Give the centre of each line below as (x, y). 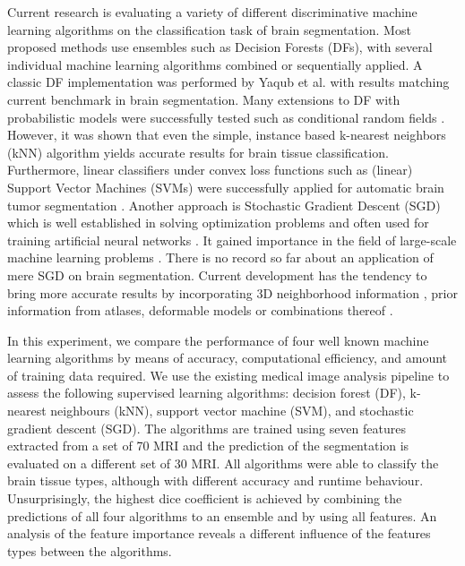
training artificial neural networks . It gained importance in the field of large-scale (232, 240)
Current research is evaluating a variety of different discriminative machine (212, 12)
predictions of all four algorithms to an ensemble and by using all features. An (222, 515)
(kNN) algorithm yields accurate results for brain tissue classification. (198, 152)
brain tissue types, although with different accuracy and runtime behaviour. (215, 480)
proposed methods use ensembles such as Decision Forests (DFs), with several (220, 47)
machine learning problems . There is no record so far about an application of (220, 257)
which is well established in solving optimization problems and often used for (218, 223)
